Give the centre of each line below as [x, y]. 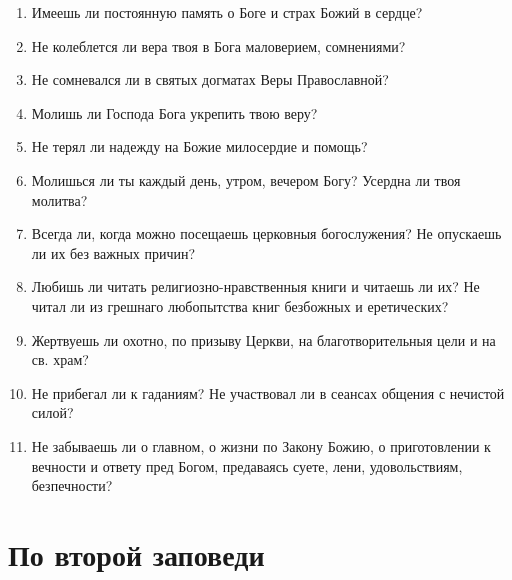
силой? [52, 412]
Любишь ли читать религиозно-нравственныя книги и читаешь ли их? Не [255, 286]
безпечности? [72, 485]
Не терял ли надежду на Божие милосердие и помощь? [199, 146]
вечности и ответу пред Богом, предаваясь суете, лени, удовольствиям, [247, 465]
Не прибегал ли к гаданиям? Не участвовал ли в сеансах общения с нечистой [268, 392]
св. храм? [60, 359]
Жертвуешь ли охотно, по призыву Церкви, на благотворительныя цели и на [263, 339]
